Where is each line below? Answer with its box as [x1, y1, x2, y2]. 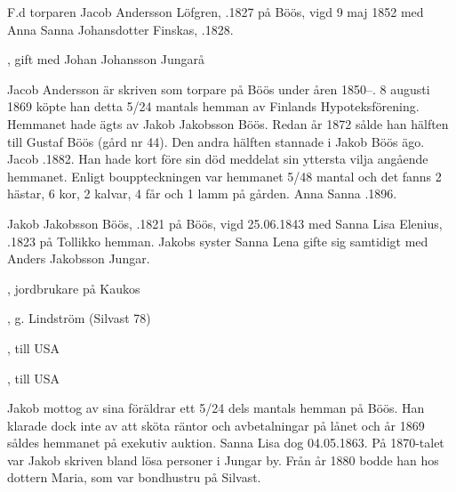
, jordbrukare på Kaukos [7, 278, 140, 297]
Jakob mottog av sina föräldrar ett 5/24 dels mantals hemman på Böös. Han [7, 399, 425, 417]
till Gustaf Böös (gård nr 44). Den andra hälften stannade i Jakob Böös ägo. [7, 132, 425, 150]
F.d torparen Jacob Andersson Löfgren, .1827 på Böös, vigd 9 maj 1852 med [7, 3, 424, 20]
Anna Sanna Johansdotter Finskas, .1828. [7, 20, 234, 38]
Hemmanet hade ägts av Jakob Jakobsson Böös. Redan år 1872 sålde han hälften [7, 114, 449, 133]
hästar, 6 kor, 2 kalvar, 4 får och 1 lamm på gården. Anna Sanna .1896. [7, 184, 397, 203]
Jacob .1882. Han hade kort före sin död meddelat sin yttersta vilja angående [7, 149, 428, 168]
